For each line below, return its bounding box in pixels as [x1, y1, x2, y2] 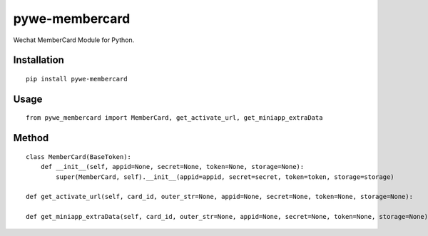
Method [13, 132, 49, 144]
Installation [13, 54, 64, 66]
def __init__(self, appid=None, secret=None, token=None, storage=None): [40, 163, 305, 171]
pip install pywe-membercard [26, 75, 128, 83]
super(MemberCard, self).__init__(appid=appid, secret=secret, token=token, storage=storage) [56, 173, 395, 181]
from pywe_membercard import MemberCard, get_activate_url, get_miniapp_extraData [26, 114, 323, 122]
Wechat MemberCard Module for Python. [13, 36, 135, 44]
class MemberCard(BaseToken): [26, 153, 132, 160]
